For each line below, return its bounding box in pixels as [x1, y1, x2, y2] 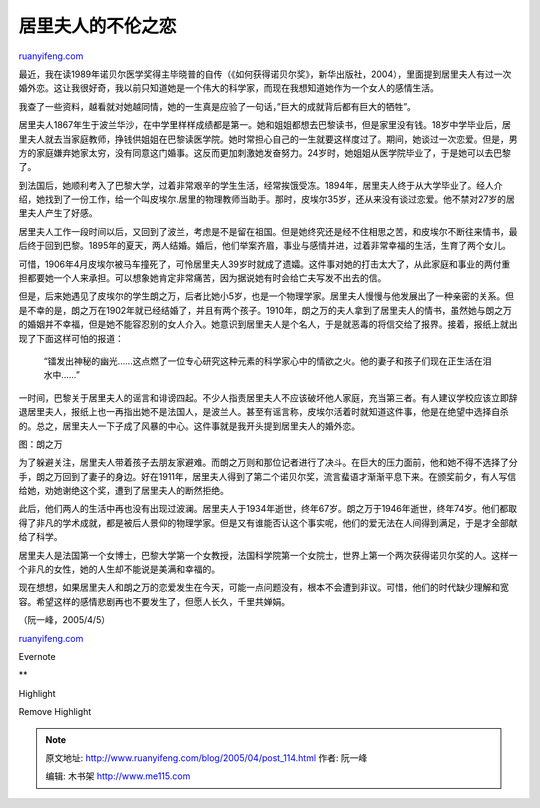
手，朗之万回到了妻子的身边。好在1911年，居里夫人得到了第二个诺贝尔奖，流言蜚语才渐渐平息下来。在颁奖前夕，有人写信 [18, 470, 517, 482]
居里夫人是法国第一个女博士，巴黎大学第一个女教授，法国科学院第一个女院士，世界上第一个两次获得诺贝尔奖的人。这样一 [18, 549, 518, 561]
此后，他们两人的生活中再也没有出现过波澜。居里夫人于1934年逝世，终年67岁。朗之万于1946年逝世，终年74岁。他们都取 [18, 503, 517, 515]
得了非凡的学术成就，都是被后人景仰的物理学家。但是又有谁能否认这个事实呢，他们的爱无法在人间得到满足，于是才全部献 [18, 516, 518, 529]
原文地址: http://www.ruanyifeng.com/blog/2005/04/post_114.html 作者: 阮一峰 [45, 751, 368, 764]
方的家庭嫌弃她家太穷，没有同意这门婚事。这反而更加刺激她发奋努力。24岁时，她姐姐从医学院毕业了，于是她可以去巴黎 [18, 146, 512, 159]
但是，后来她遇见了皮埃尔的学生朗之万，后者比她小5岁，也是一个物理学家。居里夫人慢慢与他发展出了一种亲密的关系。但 [18, 290, 515, 302]
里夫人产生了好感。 [18, 207, 98, 219]
